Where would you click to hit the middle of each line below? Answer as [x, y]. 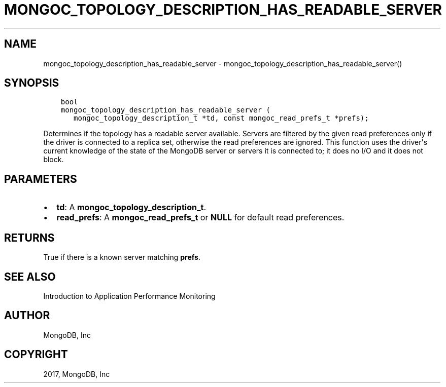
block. [54, 160]
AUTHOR [27, 316]
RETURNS [29, 238]
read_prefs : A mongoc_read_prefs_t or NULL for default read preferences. [200, 218]
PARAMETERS [41, 179]
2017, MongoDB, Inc [77, 374]
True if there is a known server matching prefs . [122, 257]
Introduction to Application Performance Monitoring [129, 296]
